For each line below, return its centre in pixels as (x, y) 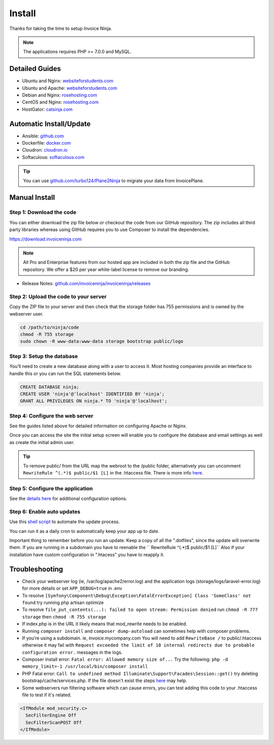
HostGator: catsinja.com (47, 109)
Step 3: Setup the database (44, 356)
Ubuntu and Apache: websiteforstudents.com (70, 88)
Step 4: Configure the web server (51, 416)
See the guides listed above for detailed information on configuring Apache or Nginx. (98, 426)
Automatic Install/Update (50, 124)
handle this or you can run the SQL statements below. (65, 374)
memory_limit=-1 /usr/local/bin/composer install (85, 667)
